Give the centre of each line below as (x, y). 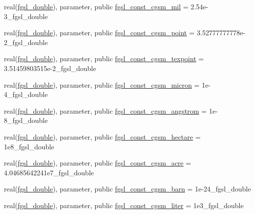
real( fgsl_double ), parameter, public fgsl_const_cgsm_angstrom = (105, 110)
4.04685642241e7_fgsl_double (49, 172)
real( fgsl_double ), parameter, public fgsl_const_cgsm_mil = (96, 6)
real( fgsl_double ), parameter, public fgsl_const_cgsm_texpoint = (104, 59)
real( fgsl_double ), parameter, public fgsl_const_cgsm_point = (99, 33)
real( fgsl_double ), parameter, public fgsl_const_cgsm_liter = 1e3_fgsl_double (124, 205)
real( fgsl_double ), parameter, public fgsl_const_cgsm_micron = (102, 84)
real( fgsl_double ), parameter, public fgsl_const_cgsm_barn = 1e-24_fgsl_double (127, 189)
